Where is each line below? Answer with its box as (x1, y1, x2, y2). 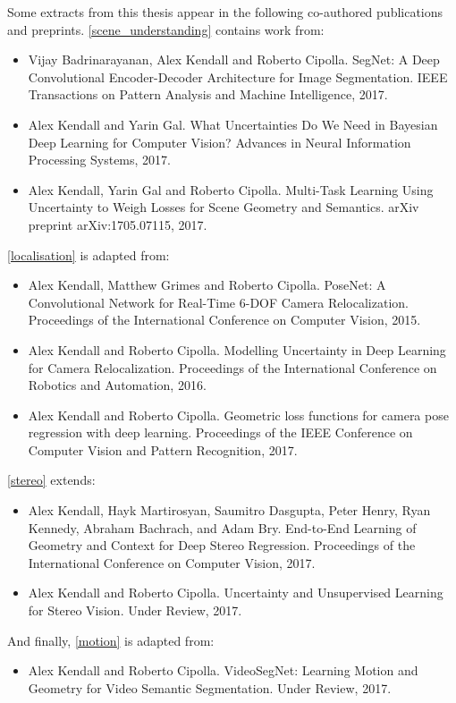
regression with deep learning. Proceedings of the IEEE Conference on (28, 423, 413, 442)
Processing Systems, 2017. (28, 150, 171, 169)
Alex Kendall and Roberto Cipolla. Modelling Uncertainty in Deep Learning (28, 340, 446, 359)
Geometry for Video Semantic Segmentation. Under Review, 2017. (28, 678, 392, 697)
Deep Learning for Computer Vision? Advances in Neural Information (28, 132, 411, 151)
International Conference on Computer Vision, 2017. (28, 553, 316, 572)
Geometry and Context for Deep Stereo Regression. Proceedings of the (28, 536, 416, 555)
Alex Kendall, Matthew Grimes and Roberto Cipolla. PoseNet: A (28, 275, 386, 294)
